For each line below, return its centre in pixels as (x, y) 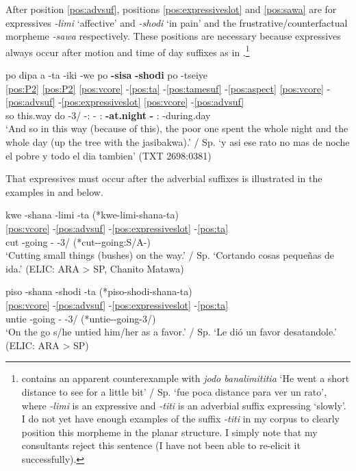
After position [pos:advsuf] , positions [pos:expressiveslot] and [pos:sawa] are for (171, 9)
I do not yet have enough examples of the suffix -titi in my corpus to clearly (180, 419)
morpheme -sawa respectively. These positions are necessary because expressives (173, 36)
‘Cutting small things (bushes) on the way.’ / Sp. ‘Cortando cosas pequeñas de (170, 255)
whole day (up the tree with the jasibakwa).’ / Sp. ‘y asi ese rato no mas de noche (178, 142)
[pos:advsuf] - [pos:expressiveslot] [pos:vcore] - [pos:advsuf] (125, 102)
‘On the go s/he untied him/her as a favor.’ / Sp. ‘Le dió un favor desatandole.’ (171, 332)
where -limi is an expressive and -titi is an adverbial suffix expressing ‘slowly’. (184, 405)
